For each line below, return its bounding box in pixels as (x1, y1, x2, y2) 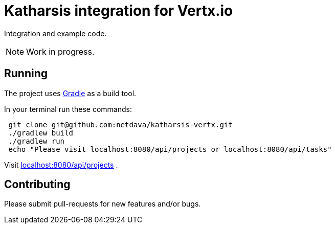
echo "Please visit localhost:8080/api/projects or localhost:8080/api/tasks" (8, 145, 332, 153)
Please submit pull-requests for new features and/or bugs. (4, 199, 201, 209)
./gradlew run (8, 136, 65, 145)
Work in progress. (26, 46, 95, 57)
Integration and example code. (4, 29, 107, 38)
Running (4, 67, 48, 80)
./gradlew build (8, 128, 73, 137)
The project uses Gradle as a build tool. (4, 88, 137, 98)
